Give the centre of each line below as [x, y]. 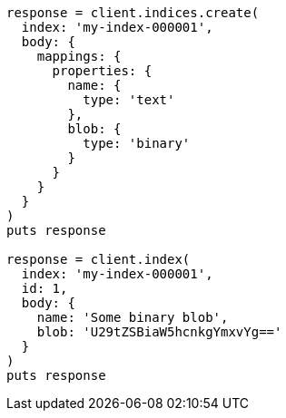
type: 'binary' [137, 143]
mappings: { [79, 56]
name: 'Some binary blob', [133, 317]
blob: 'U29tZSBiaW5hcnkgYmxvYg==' [159, 332]
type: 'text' [129, 100]
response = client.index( [99, 259]
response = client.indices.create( [133, 13]
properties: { [102, 71]
